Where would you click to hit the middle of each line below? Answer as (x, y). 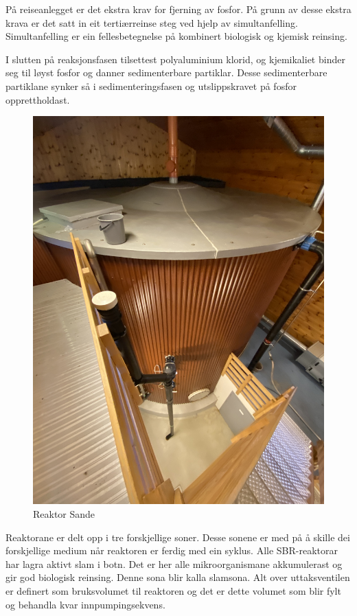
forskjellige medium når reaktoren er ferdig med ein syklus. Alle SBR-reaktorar (172, 550)
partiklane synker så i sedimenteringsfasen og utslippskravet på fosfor (151, 85)
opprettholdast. (38, 99)
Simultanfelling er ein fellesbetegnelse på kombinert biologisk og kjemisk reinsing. (176, 36)
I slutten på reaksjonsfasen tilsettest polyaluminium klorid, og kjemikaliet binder (175, 59)
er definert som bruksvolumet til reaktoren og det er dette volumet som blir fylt (173, 591)
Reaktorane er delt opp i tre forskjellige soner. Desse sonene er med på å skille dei (178, 537)
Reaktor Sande (64, 514)
